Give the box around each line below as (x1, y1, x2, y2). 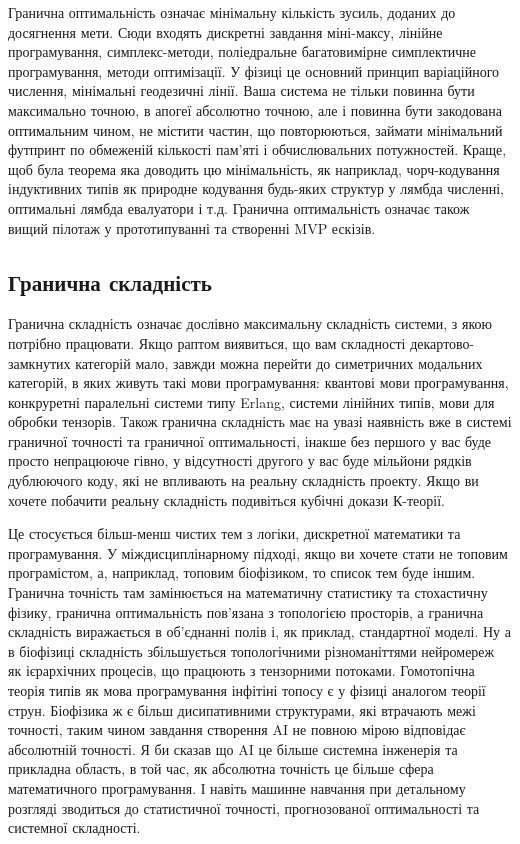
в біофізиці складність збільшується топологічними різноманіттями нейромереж (8, 640, 495, 661)
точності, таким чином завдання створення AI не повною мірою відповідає (8, 719, 466, 740)
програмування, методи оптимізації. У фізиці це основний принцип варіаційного (8, 60, 500, 81)
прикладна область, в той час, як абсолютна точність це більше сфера (8, 758, 434, 779)
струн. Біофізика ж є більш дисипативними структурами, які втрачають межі (8, 699, 476, 720)
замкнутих (8, 352, 71, 373)
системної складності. (8, 817, 141, 838)
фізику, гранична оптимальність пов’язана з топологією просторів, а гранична (8, 601, 484, 622)
